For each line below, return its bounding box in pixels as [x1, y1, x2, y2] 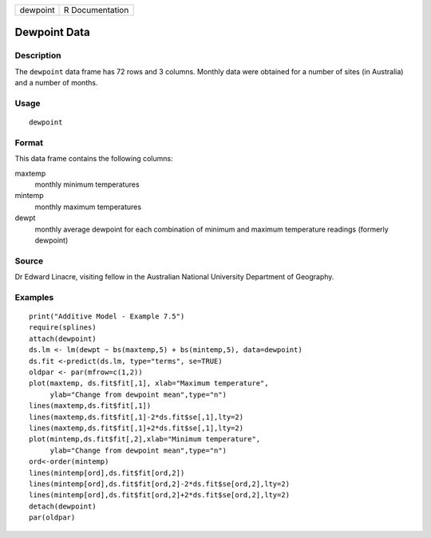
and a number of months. [14, 78, 98, 88]
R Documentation [64, 5, 129, 15]
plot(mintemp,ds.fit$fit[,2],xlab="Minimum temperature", [29, 435, 261, 444]
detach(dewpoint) [29, 501, 97, 511]
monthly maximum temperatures [34, 202, 142, 212]
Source [14, 255, 44, 267]
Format [14, 136, 44, 148]
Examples [14, 291, 54, 303]
